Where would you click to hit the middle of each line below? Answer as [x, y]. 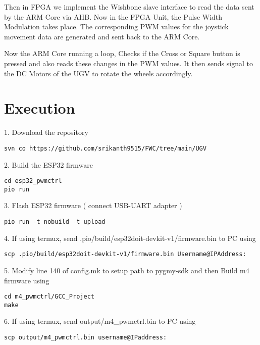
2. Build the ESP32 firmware [49, 164]
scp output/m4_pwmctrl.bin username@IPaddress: [86, 338]
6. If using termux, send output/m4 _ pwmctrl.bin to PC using [100, 321]
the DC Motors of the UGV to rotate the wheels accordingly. [98, 73]
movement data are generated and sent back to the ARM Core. [102, 36]
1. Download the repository [46, 132]
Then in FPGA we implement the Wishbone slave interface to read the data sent [129, 7]
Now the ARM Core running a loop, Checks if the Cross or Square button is [122, 53]
